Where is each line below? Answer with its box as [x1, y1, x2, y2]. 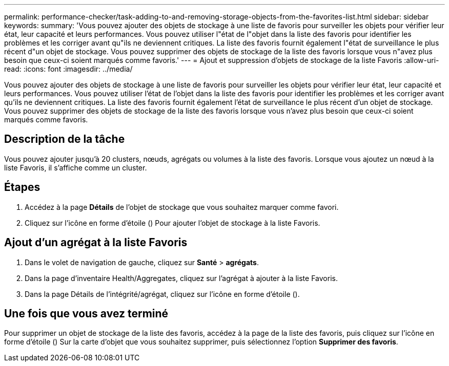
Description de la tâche [4, 133, 125, 146]
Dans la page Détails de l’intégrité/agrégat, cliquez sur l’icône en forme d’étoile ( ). [25, 289, 300, 298]
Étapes [4, 181, 40, 194]
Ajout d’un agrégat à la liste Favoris [4, 236, 188, 249]
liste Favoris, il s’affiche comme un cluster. [4, 163, 147, 172]
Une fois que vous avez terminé [4, 307, 169, 320]
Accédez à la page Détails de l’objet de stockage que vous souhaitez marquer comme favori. [25, 202, 339, 211]
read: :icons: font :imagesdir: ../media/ [4, 64, 133, 73]
